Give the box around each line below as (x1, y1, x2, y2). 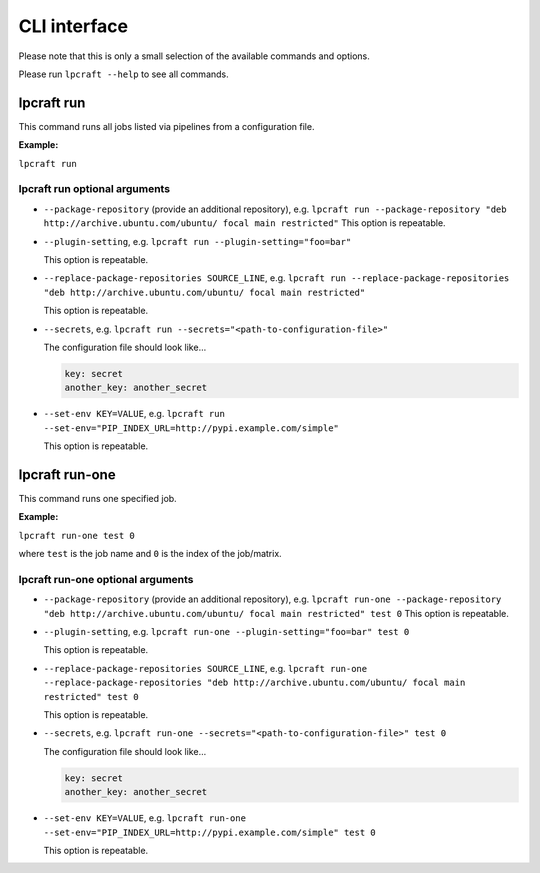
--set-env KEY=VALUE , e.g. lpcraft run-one (43, 812, 247, 824)
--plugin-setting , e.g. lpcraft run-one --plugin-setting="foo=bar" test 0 (43, 626, 410, 638)
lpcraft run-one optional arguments (18, 572, 194, 586)
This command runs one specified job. (18, 492, 177, 504)
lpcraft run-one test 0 (18, 530, 135, 541)
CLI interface (18, 15, 129, 37)
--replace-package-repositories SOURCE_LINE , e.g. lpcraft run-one (43, 662, 368, 674)
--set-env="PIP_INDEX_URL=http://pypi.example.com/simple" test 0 (43, 826, 377, 838)
